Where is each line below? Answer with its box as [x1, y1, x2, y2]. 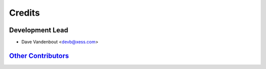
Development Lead [9, 26, 68, 34]
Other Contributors [9, 51, 69, 60]
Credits [9, 7, 40, 18]
